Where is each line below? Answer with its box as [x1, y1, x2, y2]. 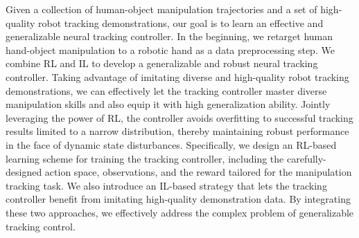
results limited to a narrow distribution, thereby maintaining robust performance [6, 124, 349, 138]
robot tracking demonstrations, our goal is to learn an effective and [38, 15, 324, 30]
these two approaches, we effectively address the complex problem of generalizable [6, 205, 354, 219]
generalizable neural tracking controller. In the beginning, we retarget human [6, 29, 333, 44]
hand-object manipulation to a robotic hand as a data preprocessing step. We [6, 42, 335, 57]
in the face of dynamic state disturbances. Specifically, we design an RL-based [6, 137, 337, 152]
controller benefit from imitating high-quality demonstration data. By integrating [6, 192, 351, 206]
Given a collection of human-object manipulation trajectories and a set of [6, 2, 317, 16]
